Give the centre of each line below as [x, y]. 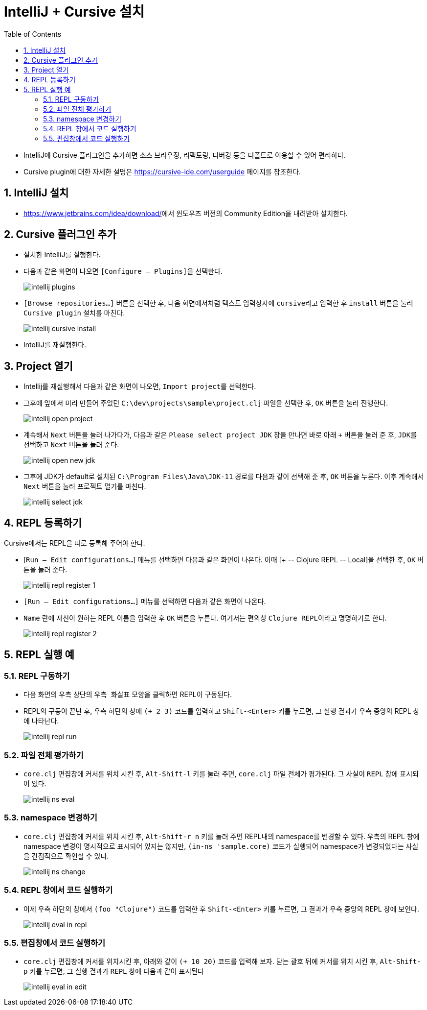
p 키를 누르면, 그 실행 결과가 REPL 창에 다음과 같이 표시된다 [114, 971]
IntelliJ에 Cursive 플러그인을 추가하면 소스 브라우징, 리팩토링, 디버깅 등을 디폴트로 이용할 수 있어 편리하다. [185, 155]
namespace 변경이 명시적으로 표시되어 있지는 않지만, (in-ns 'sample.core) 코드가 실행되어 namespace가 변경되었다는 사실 [221, 846]
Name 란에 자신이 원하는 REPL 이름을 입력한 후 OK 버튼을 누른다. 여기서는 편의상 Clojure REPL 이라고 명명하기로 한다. [205, 618]
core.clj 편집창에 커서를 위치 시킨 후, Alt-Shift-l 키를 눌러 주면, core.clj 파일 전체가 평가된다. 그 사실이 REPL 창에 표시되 [221, 774]
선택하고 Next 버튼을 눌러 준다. [71, 445]
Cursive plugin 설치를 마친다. [74, 313]
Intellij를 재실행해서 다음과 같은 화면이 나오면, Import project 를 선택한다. [140, 386]
